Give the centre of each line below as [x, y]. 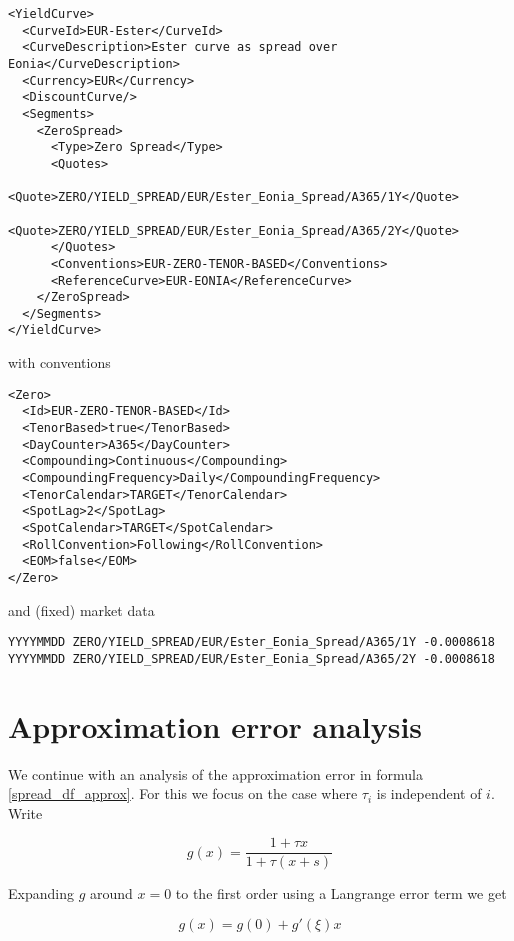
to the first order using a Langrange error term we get [341, 893]
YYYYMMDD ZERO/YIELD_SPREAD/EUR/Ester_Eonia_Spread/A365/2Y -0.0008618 [251, 658]
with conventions [59, 362]
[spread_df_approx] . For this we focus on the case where [183, 793]
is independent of [429, 793]
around [111, 893]
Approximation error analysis [215, 725]
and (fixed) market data [81, 609]
